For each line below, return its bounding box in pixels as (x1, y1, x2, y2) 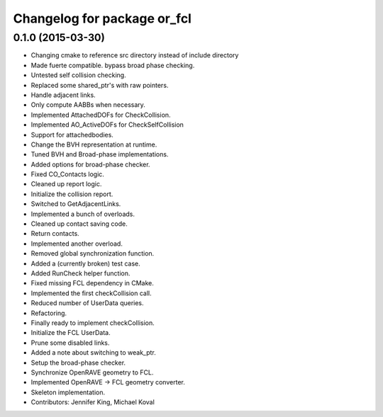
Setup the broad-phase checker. (30, 358, 126, 367)
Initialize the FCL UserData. (30, 329, 111, 337)
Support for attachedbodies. (30, 130, 113, 139)
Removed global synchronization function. (30, 249, 155, 258)
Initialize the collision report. (30, 190, 113, 198)
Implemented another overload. (30, 239, 123, 248)
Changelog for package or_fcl (13, 11, 191, 26)
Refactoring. (30, 309, 67, 317)
